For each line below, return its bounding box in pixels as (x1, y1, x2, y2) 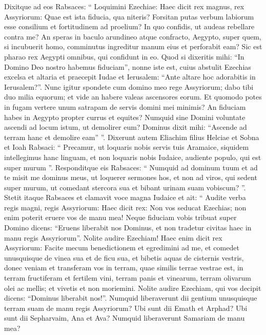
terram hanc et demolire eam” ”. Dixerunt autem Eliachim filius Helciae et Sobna (4, 131, 259, 142)
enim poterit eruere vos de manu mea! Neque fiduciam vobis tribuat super (4, 212, 237, 223)
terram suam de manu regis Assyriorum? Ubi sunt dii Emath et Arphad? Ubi (4, 302, 248, 313)
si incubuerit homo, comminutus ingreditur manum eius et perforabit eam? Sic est (4, 41, 262, 52)
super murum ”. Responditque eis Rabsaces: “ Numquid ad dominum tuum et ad (4, 162, 258, 172)
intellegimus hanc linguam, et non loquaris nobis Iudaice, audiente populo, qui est (4, 151, 261, 162)
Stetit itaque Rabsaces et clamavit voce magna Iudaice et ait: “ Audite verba (4, 192, 246, 203)
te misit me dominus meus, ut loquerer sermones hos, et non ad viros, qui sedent (4, 172, 257, 183)
